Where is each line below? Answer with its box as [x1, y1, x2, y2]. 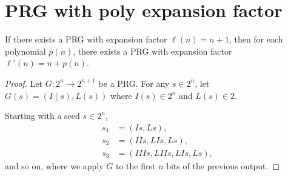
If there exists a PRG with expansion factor [5, 33, 167, 46]
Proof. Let [5, 76, 42, 89]
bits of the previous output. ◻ [166, 159, 280, 172]
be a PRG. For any [98, 76, 170, 89]
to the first [116, 159, 156, 172]
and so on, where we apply [5, 159, 104, 172]
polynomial [5, 44, 46, 57]
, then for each [229, 33, 283, 46]
